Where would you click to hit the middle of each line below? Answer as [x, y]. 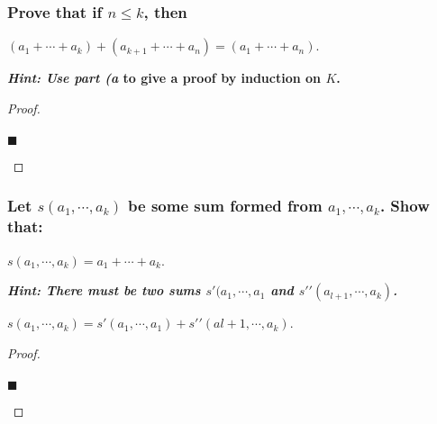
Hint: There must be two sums [104, 290]
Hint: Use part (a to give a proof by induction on [164, 78]
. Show [405, 206]
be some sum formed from [225, 206]
